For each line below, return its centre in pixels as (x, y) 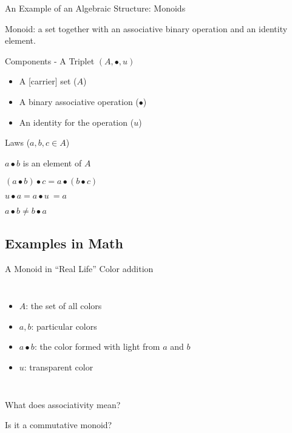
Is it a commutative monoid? (59, 425)
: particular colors (64, 326)
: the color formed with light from (97, 346)
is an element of (52, 162)
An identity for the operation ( (76, 122)
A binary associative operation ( (79, 101)
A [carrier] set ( (48, 81)
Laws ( (18, 142)
